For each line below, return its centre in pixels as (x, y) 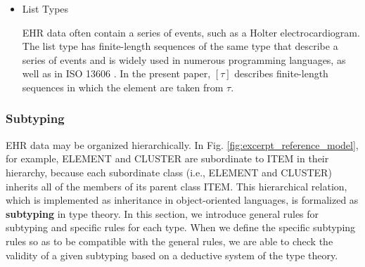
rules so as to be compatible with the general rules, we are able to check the (169, 241)
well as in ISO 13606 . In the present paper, (116, 73)
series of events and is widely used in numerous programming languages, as (184, 59)
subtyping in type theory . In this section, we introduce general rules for (162, 213)
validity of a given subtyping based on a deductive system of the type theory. (172, 255)
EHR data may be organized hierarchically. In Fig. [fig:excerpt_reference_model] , (182, 144)
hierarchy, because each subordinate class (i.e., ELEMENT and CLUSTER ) (169, 172)
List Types (45, 8)
